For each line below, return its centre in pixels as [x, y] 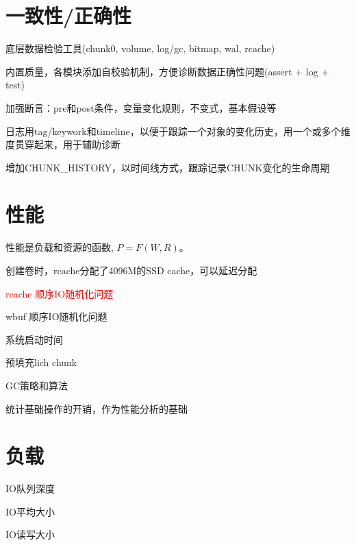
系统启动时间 [34, 339]
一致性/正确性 [69, 15]
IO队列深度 [30, 488]
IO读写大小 [30, 534]
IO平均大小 [30, 511]
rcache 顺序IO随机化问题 [60, 293]
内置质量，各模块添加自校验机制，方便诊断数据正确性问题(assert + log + [167, 71]
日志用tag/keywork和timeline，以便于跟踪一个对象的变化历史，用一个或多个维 [178, 131]
